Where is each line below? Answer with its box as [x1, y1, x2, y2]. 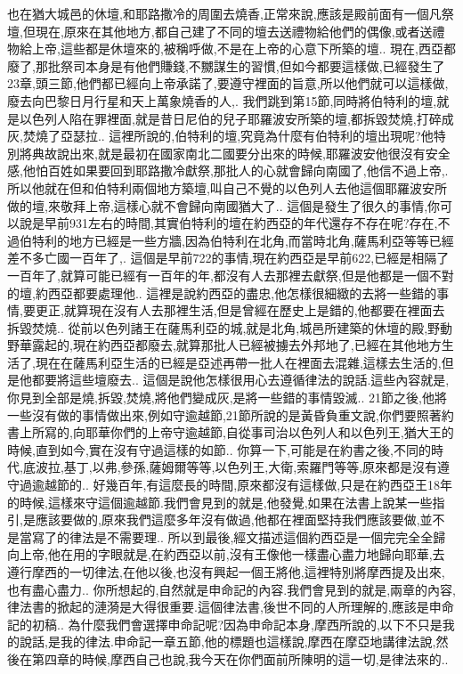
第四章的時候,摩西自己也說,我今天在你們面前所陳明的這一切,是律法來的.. [31, 649, 449, 668]
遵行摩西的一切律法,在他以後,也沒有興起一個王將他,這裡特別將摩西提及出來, [7, 563, 445, 581]
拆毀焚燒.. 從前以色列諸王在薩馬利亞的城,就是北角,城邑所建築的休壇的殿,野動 [7, 318, 453, 337]
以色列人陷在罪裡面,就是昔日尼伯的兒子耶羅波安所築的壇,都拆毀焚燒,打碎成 [19, 109, 454, 127]
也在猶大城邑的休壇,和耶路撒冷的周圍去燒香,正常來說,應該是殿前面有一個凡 [7, 4, 442, 22]
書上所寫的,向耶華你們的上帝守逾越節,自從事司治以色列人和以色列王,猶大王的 [7, 423, 454, 442]
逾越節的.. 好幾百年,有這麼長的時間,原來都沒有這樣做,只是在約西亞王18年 [31, 475, 453, 494]
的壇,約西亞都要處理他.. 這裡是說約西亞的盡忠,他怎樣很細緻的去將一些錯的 [7, 283, 437, 302]
